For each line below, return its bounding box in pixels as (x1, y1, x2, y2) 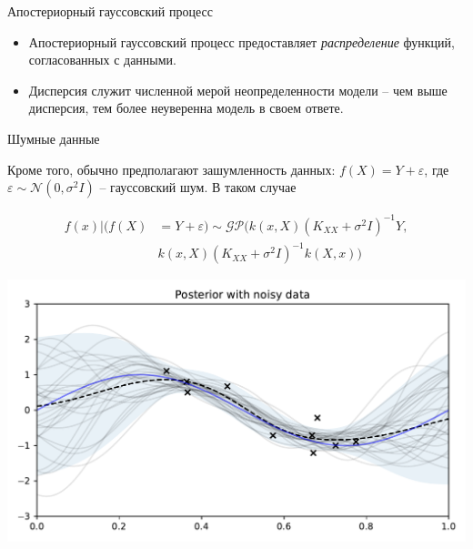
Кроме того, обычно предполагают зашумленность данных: (7, 159, 336, 178)
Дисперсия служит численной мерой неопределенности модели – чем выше (28, 80, 448, 99)
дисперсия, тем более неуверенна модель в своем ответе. (28, 98, 344, 117)
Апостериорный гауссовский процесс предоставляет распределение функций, (28, 32, 455, 51)
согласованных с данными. (28, 50, 176, 69)
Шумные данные (7, 128, 100, 147)
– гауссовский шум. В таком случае (99, 178, 297, 197)
